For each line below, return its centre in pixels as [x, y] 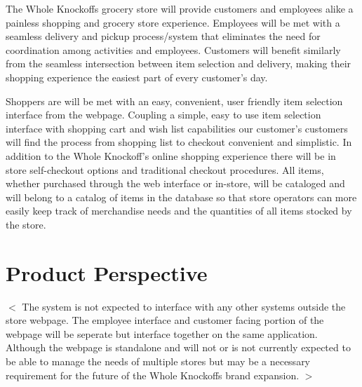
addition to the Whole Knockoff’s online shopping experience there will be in [171, 155]
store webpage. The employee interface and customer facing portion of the [165, 320]
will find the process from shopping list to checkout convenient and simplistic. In [179, 142]
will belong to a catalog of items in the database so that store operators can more [181, 197]
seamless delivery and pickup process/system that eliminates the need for [163, 36]
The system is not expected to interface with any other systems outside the [184, 306]
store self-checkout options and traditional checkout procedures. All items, [165, 169]
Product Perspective [107, 272]
